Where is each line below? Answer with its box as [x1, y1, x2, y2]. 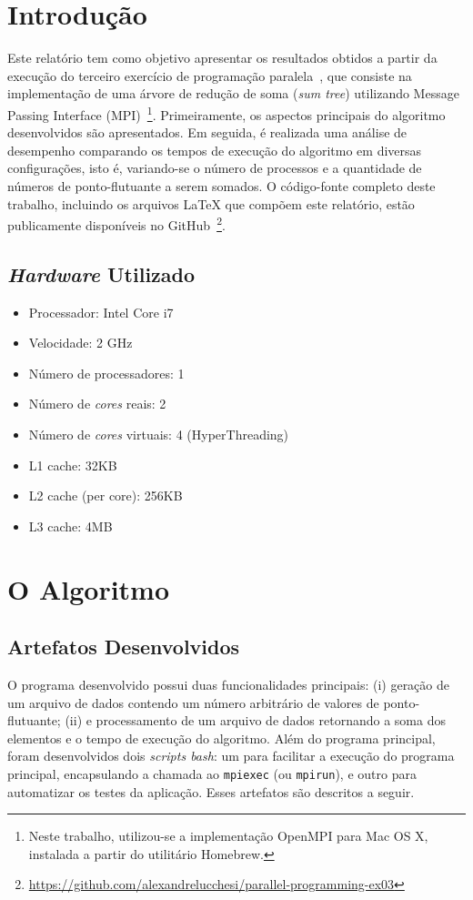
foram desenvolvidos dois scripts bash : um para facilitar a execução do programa [7, 746, 455, 765]
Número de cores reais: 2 [28, 394, 166, 413]
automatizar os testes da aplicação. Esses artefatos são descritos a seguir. [7, 782, 415, 801]
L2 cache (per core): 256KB [28, 486, 183, 505]
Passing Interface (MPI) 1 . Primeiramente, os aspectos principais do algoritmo [7, 102, 446, 124]
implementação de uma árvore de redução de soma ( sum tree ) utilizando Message [7, 84, 459, 103]
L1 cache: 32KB [28, 455, 117, 474]
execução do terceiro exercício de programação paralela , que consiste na [7, 66, 412, 85]
